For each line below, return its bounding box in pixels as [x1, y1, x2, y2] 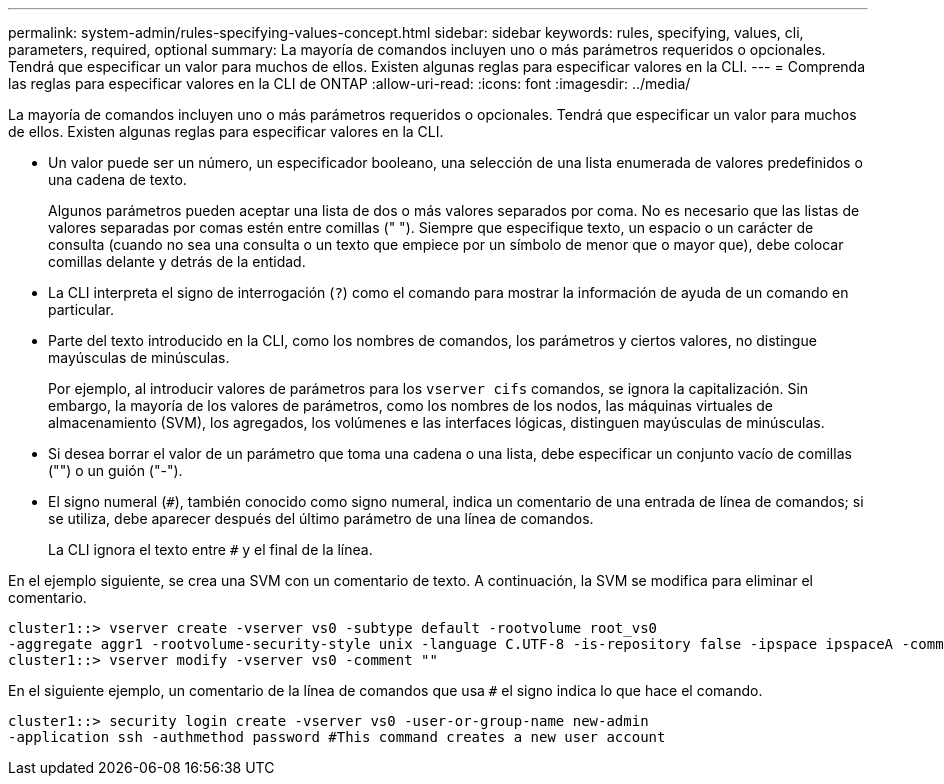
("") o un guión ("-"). [48, 462, 183, 479]
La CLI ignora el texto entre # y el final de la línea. [48, 541, 373, 558]
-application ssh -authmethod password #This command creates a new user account [8, 729, 666, 745]
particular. [48, 301, 114, 318]
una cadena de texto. [48, 171, 187, 188]
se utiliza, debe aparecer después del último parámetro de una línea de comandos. [48, 510, 594, 527]
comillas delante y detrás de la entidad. [48, 253, 306, 270]
